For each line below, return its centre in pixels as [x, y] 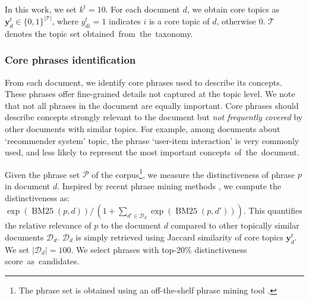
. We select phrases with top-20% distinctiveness [159, 249]
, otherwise [236, 21]
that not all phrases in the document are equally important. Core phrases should [152, 105]
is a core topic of [179, 21]
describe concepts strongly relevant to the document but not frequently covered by [154, 117]
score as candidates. [42, 261]
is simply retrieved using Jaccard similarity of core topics [179, 237]
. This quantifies [273, 210]
